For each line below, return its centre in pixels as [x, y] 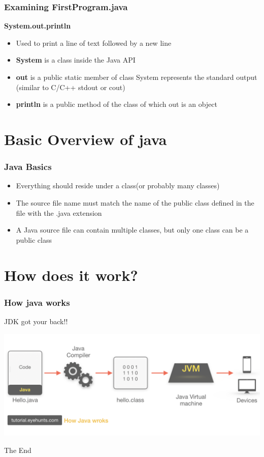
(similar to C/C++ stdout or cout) [71, 87]
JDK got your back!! [36, 321]
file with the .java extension [59, 212]
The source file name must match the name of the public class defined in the [135, 202]
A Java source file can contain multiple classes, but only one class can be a [132, 230]
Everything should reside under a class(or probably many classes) [118, 185]
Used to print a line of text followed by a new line [94, 42]
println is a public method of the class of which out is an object [117, 104]
